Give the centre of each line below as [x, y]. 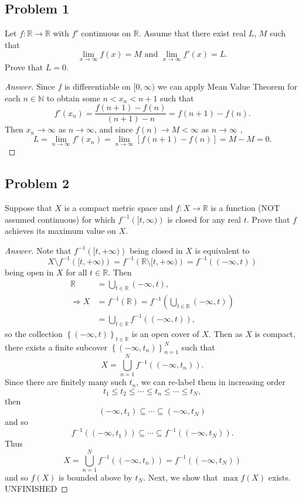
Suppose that [28, 208]
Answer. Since [30, 86]
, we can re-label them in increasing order [211, 382]
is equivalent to [222, 250]
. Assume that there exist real [192, 33]
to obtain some [73, 98]
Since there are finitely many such [66, 382]
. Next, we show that [181, 477]
